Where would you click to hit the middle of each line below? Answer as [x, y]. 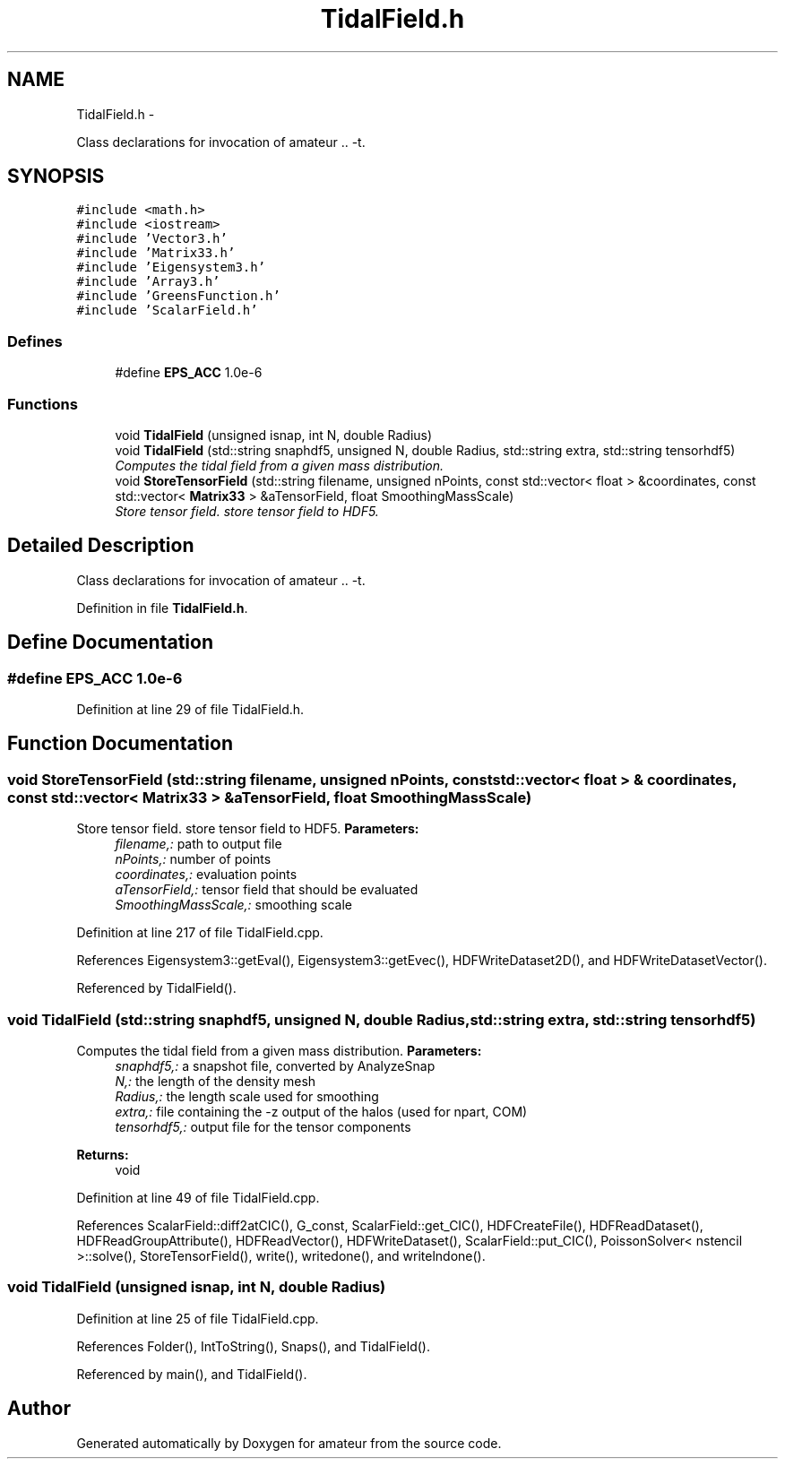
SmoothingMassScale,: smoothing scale [234, 905]
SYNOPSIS [56, 177]
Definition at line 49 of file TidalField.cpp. [198, 1197]
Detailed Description [101, 546]
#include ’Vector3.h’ [152, 239]
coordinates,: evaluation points [206, 875]
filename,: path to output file [198, 844]
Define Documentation [110, 642]
